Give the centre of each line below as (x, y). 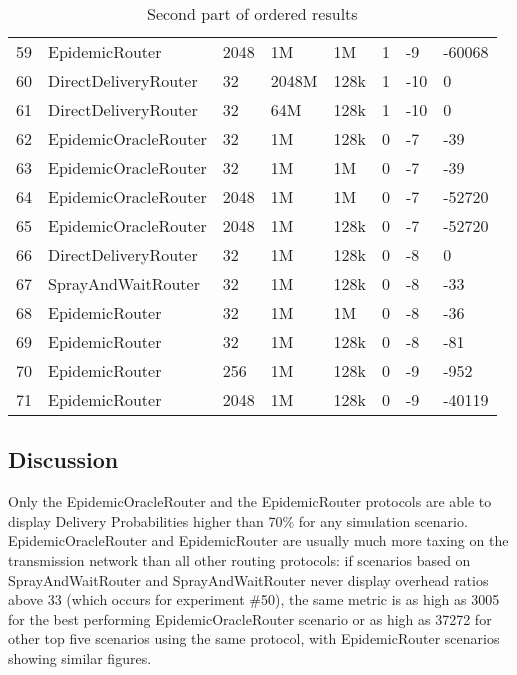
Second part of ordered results (252, 13)
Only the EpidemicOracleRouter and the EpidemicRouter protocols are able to (250, 501)
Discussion (63, 459)
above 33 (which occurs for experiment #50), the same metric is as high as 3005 (254, 599)
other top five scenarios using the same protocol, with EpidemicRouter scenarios (254, 638)
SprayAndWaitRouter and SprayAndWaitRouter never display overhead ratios (248, 579)
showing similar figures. (80, 657)
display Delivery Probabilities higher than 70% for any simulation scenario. (238, 520)
